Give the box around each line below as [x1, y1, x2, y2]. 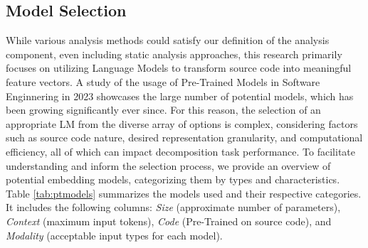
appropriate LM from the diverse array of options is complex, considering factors [6, 116, 358, 131]
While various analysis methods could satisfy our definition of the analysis [6, 33, 330, 48]
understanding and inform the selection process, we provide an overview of [6, 158, 331, 173]
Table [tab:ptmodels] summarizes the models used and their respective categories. [6, 185, 362, 200]
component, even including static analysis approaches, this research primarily [6, 46, 342, 61]
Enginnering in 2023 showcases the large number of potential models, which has [6, 88, 354, 103]
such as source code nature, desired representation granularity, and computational [6, 130, 363, 145]
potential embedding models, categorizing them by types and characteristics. [6, 172, 340, 187]
